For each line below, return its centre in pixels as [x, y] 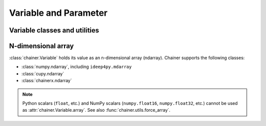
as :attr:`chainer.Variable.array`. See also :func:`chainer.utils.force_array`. [97, 110]
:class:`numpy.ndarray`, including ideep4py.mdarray [77, 67]
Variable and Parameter [58, 13]
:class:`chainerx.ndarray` [47, 81]
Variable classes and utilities [54, 30]
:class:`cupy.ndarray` [43, 73]
